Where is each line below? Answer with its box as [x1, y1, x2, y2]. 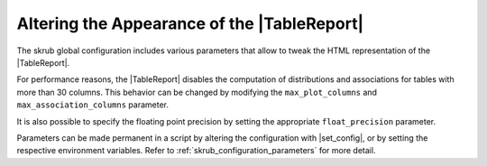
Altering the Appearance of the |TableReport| [16, 14, 364, 33]
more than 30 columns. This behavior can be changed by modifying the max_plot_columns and [16, 87, 378, 97]
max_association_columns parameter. [16, 99, 169, 110]
